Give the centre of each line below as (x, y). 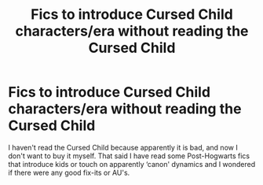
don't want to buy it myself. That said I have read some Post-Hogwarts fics (129, 156)
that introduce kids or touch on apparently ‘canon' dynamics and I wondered (132, 164)
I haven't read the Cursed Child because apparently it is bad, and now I (123, 147)
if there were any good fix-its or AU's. (69, 172)
